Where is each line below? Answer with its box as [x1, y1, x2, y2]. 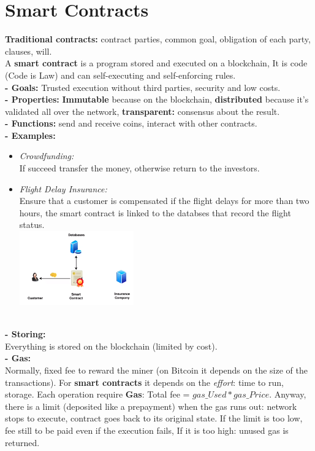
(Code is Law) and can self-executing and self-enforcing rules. [5, 68, 236, 81]
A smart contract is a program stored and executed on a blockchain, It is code [5, 57, 308, 69]
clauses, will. [5, 44, 52, 57]
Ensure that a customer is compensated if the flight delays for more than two [19, 194, 309, 207]
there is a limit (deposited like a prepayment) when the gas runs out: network [5, 399, 297, 412]
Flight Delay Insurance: [19, 182, 107, 195]
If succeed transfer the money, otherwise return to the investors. [19, 162, 260, 175]
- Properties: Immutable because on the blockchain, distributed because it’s [5, 93, 309, 106]
